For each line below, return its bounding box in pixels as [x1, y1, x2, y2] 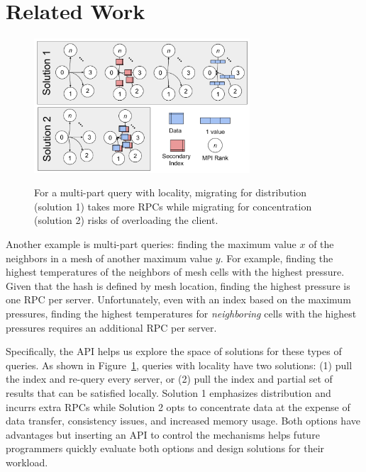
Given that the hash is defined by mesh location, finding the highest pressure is [6, 278, 350, 293]
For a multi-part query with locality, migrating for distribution [34, 185, 307, 200]
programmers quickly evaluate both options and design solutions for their [6, 441, 325, 456]
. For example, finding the [220, 250, 333, 265]
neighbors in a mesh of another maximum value [6, 250, 213, 265]
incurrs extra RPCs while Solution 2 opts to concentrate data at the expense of [6, 399, 350, 414]
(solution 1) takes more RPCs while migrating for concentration [34, 198, 312, 213]
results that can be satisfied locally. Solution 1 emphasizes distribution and [6, 385, 331, 400]
